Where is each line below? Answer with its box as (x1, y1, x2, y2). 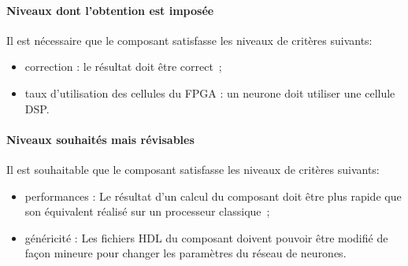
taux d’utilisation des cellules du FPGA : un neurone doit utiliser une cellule (24, 84, 395, 101)
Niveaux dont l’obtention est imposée (6, 2, 214, 18)
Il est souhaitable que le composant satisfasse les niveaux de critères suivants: (6, 161, 380, 177)
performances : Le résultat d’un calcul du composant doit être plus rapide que (24, 187, 402, 204)
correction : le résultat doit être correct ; (24, 58, 222, 75)
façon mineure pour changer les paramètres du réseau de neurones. (24, 245, 347, 261)
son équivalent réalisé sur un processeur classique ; (24, 203, 270, 220)
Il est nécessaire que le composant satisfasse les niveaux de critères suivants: (6, 31, 373, 48)
